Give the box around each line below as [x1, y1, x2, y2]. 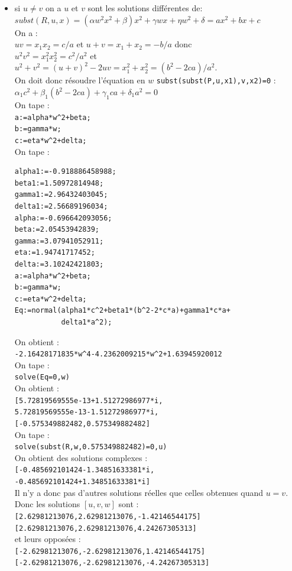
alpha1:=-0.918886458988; [14, 167, 116, 176]
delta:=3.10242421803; [14, 259, 104, 268]
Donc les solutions [14, 498, 80, 510]
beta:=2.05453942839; [14, 225, 99, 234]
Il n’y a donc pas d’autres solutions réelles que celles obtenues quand [14, 486, 264, 498]
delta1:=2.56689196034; [14, 202, 108, 210]
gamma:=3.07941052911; [14, 236, 104, 245]
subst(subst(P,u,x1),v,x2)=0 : [156, 74, 276, 86]
